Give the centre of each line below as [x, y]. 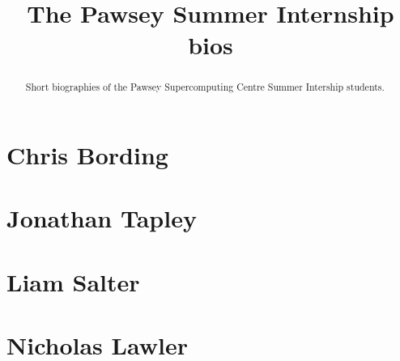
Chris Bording [87, 155]
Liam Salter [73, 281]
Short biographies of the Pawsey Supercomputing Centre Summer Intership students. [205, 87]
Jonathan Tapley [102, 218]
